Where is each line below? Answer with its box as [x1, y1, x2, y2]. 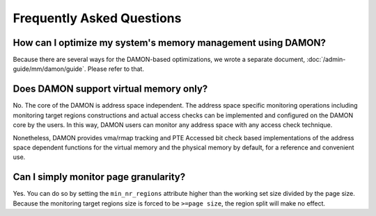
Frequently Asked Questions [13, 10, 182, 26]
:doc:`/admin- [306, 56, 346, 64]
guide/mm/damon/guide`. [13, 65, 86, 73]
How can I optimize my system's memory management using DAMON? [13, 37, 327, 49]
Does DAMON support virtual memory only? [13, 83, 208, 95]
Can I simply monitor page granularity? [13, 171, 186, 183]
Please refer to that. [87, 65, 144, 73]
